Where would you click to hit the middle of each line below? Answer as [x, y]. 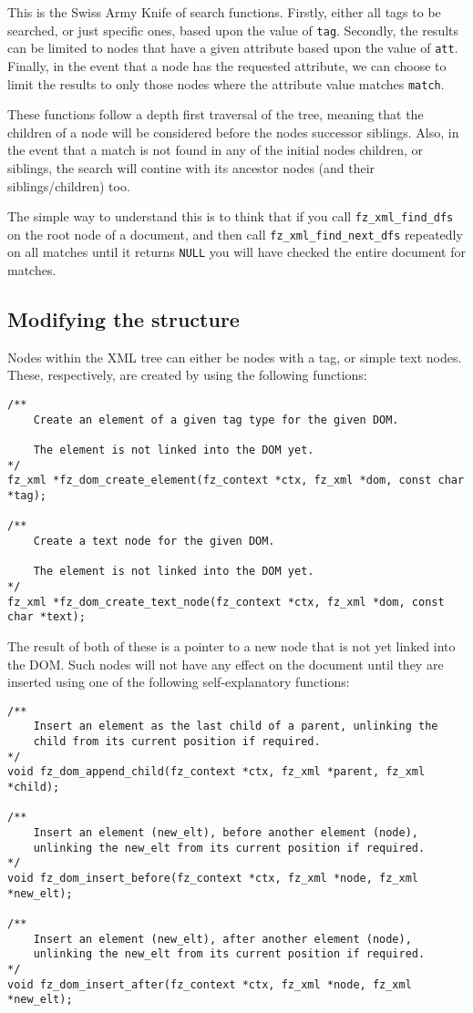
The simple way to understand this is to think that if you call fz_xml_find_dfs [231, 216]
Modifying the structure [123, 319]
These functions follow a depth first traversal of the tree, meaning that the [216, 114]
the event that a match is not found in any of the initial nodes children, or [216, 150]
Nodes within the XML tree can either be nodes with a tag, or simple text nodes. [235, 357]
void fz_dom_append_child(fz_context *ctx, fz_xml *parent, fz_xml [216, 772]
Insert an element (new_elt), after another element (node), [222, 939]
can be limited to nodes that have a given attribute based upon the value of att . [233, 48]
